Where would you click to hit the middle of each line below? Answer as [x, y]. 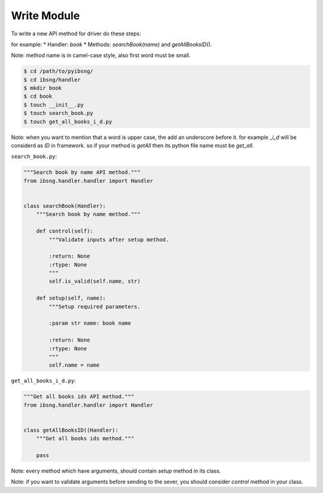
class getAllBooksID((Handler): [71, 430]
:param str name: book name [90, 323]
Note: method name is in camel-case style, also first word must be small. [101, 55]
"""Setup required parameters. [95, 306]
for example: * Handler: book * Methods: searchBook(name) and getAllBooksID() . [112, 44]
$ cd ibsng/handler [52, 80]
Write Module [45, 16]
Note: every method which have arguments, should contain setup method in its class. [116, 471]
